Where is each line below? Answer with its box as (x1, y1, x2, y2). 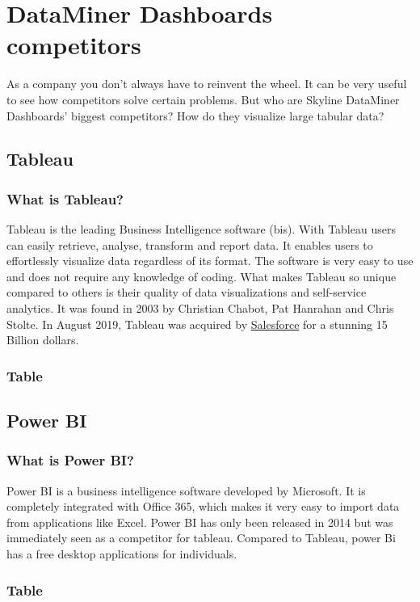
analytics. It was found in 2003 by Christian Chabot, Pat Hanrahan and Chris (6, 300, 394, 317)
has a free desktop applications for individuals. (6, 545, 237, 562)
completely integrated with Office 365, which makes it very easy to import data (6, 498, 400, 515)
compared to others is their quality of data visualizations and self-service (6, 284, 367, 301)
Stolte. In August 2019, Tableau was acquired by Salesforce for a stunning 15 (6, 315, 388, 332)
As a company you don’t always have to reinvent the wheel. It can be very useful (6, 75, 407, 92)
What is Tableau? (6, 188, 124, 208)
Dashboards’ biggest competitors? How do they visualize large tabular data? (6, 107, 384, 124)
